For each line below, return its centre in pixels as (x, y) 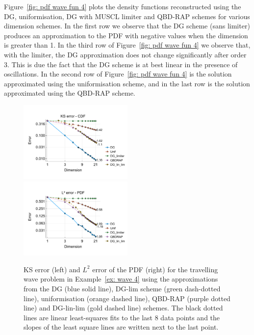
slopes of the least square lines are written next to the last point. (121, 327)
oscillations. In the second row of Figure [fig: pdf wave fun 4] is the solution (118, 74)
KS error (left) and (52, 269)
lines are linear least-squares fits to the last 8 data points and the (122, 317)
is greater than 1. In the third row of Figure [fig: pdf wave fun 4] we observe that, (127, 45)
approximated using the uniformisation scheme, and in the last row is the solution (127, 83)
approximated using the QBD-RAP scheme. (70, 93)
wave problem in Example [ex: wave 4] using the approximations (121, 279)
